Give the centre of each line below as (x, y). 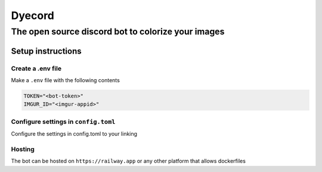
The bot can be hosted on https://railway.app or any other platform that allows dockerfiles (128, 161)
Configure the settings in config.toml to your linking (74, 134)
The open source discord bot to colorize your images (118, 32)
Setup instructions (46, 51)
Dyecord (33, 15)
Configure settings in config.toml (63, 121)
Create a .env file (36, 68)
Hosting (23, 149)
